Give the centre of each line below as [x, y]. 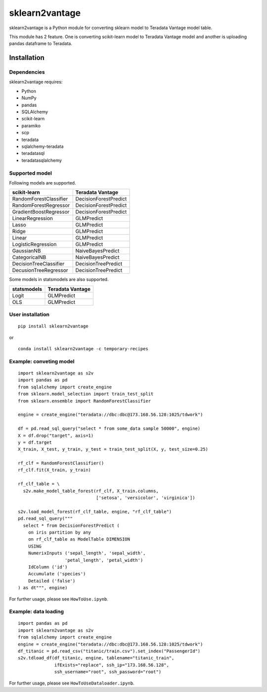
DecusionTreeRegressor [40, 271]
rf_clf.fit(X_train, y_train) [55, 470]
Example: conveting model [42, 361]
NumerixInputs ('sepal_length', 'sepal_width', [87, 553]
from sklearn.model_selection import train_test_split [86, 394]
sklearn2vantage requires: [36, 82]
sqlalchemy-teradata [43, 146]
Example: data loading [37, 612]
